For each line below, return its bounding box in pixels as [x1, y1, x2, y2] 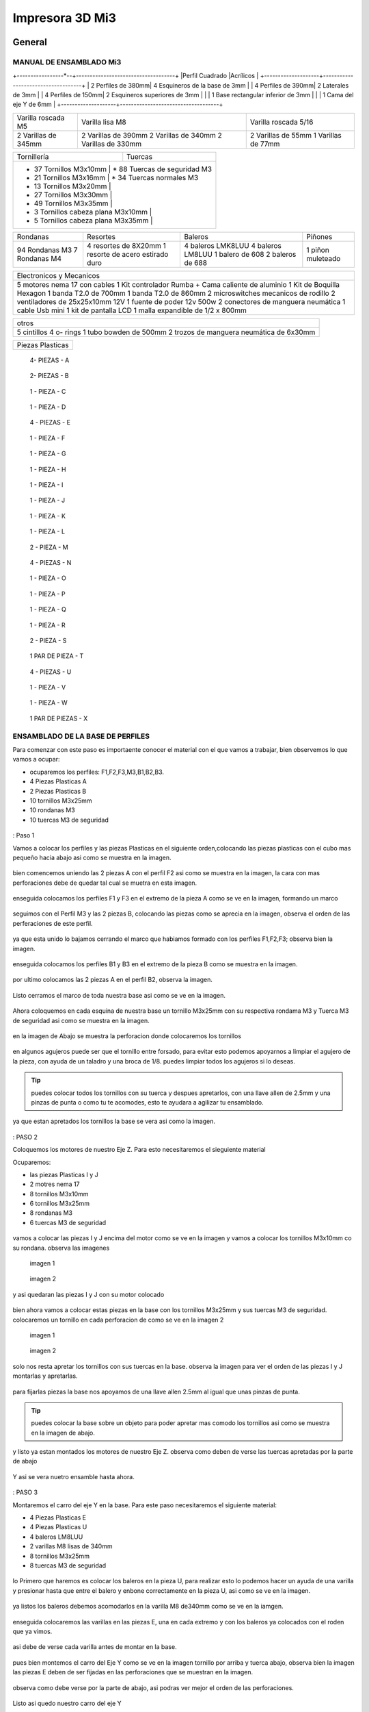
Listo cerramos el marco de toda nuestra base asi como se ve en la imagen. [12, 991, 225, 999]
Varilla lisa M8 [81, 117, 126, 127]
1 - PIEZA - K [29, 512, 66, 520]
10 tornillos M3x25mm [29, 796, 92, 805]
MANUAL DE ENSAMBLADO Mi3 [12, 57, 122, 66]
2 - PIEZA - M [29, 543, 68, 551]
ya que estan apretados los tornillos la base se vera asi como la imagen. [12, 1117, 215, 1126]
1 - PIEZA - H [29, 465, 66, 473]
